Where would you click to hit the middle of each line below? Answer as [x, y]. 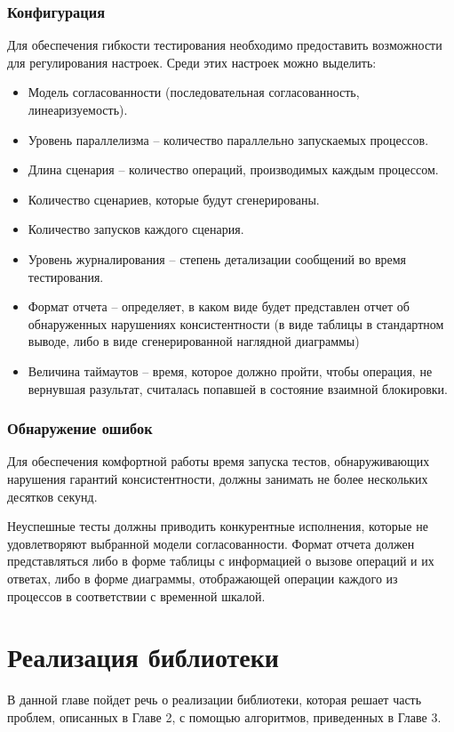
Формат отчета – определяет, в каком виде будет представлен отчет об [219, 306]
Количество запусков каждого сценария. [136, 229]
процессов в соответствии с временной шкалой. [136, 595]
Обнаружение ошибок [80, 428]
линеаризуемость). [78, 109]
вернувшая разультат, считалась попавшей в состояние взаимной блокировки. [238, 388]
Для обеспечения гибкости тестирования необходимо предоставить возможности [225, 45]
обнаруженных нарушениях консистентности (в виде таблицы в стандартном [236, 323]
